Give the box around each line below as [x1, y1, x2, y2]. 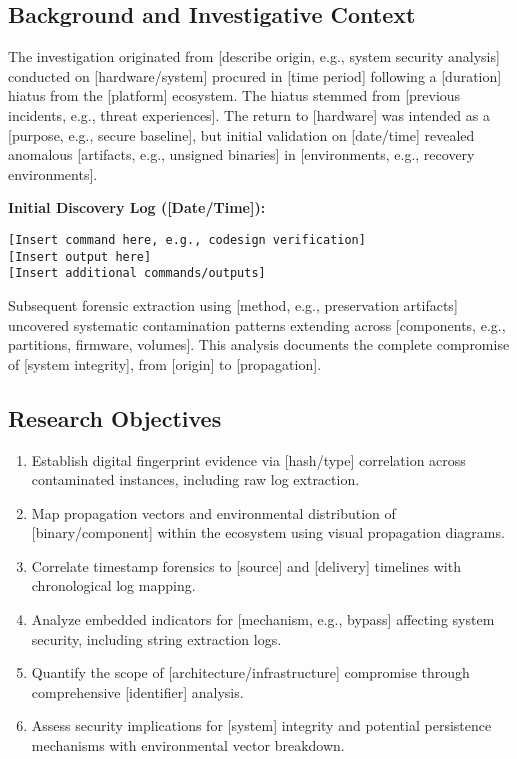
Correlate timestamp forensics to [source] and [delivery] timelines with [31, 555, 461, 576]
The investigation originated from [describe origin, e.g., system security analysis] [8, 46, 500, 67]
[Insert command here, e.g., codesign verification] [8, 232, 366, 247]
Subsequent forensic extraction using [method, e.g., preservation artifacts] [8, 294, 458, 315]
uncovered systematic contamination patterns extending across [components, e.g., [8, 314, 506, 335]
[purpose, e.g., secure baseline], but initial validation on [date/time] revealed [8, 124, 475, 145]
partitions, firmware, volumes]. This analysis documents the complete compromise [8, 334, 510, 355]
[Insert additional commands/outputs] [8, 266, 266, 281]
